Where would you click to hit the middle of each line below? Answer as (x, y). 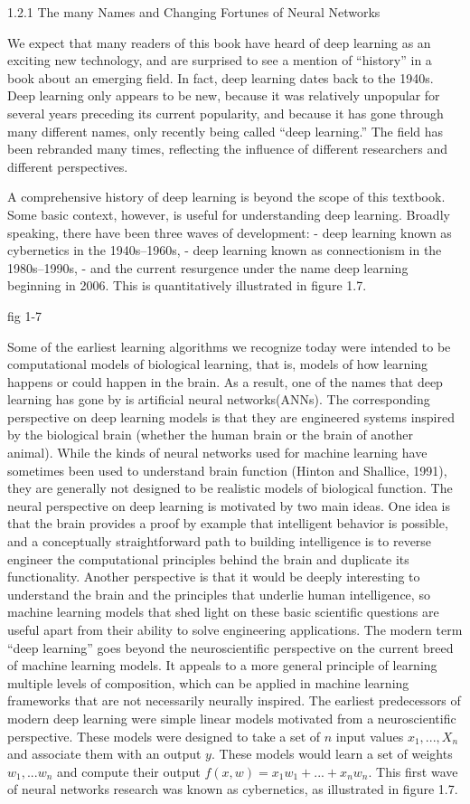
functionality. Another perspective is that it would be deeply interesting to (214, 577)
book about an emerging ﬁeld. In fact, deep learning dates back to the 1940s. (221, 77)
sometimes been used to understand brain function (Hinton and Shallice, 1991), (227, 470)
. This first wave (413, 771)
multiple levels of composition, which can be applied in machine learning (208, 682)
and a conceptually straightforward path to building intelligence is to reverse (220, 541)
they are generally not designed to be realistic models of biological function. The (230, 488)
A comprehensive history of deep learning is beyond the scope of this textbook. (226, 197)
